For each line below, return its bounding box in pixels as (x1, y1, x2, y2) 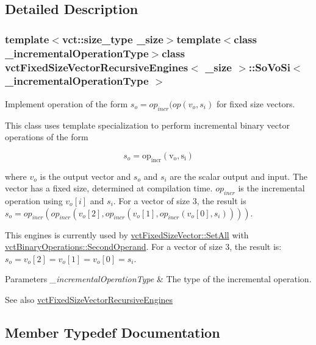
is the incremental (238, 182, 305, 194)
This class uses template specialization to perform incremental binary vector (5, 118, 290, 131)
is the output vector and (40, 169, 131, 182)
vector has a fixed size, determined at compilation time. (5, 182, 213, 194)
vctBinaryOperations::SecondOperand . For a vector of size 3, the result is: (5, 240, 282, 253)
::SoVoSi (248, 59, 290, 74)
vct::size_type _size (62, 31, 163, 46)
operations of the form (5, 130, 88, 143)
